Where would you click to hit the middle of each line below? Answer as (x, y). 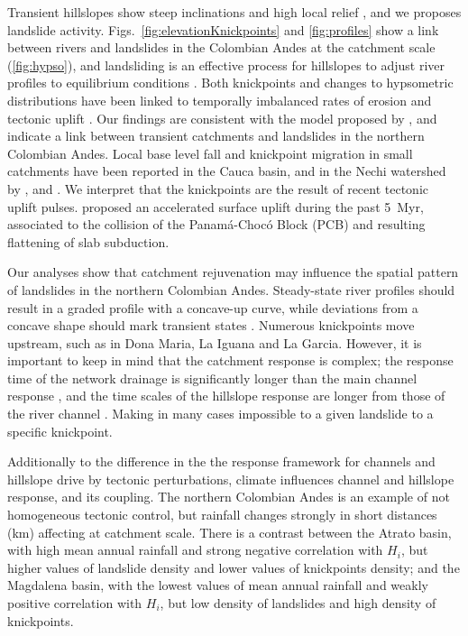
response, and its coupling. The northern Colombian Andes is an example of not (229, 497)
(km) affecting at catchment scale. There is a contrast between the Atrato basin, (229, 532)
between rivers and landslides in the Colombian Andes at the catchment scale (221, 47)
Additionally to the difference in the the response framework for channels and (221, 461)
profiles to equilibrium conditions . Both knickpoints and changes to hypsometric (230, 83)
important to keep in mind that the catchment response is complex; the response (230, 360)
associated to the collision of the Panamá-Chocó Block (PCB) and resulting (216, 224)
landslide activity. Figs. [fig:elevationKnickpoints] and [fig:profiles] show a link (223, 29)
